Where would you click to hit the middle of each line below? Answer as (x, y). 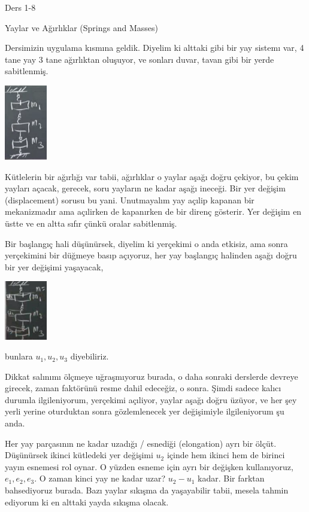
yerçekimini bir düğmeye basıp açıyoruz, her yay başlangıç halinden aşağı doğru (151, 255)
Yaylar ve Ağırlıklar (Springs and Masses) (81, 27)
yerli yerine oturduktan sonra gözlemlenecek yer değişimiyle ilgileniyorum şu (145, 411)
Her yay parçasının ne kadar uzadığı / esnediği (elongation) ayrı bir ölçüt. (141, 443)
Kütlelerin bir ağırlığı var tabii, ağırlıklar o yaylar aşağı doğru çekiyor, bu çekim (152, 176)
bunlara (19, 356)
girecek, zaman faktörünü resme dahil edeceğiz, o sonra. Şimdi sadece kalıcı (143, 388)
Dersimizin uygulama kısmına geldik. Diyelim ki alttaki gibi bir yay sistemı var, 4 (154, 48)
